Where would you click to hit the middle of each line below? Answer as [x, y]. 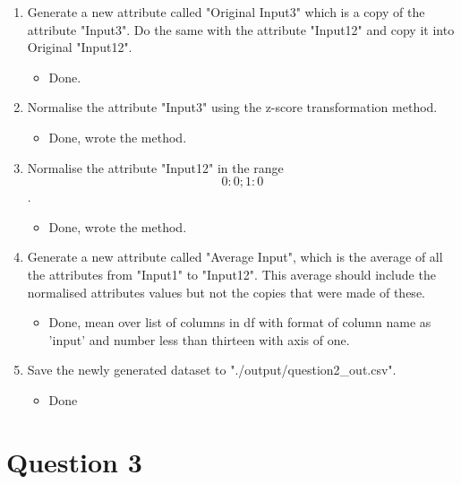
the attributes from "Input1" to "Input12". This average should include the [231, 274]
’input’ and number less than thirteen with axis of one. [199, 339]
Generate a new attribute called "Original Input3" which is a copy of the [226, 12]
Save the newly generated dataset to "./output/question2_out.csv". [212, 370]
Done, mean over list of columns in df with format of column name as [240, 322]
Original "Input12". [80, 47]
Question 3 [74, 461]
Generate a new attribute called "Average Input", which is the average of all [235, 257]
